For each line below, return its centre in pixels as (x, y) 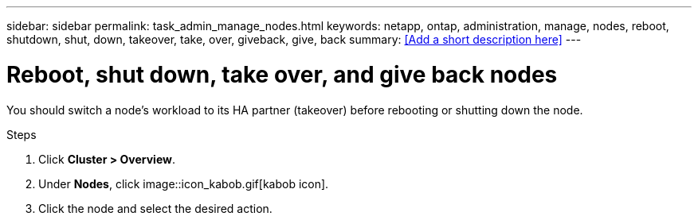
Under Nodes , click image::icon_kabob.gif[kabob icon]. (184, 183)
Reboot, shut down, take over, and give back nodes (282, 74)
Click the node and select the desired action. (155, 208)
